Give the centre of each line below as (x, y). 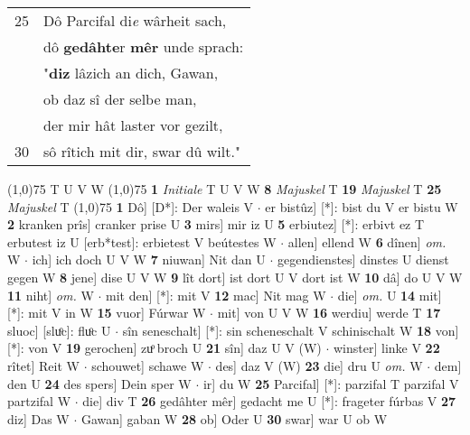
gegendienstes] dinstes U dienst (363, 259)
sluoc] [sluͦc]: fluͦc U (59, 330)
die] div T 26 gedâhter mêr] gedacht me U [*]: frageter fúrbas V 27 (269, 401)
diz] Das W (38, 418)
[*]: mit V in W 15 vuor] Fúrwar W (107, 313)
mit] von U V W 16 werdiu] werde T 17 (329, 313)
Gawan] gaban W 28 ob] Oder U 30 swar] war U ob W (234, 418)
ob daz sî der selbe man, (120, 99)
